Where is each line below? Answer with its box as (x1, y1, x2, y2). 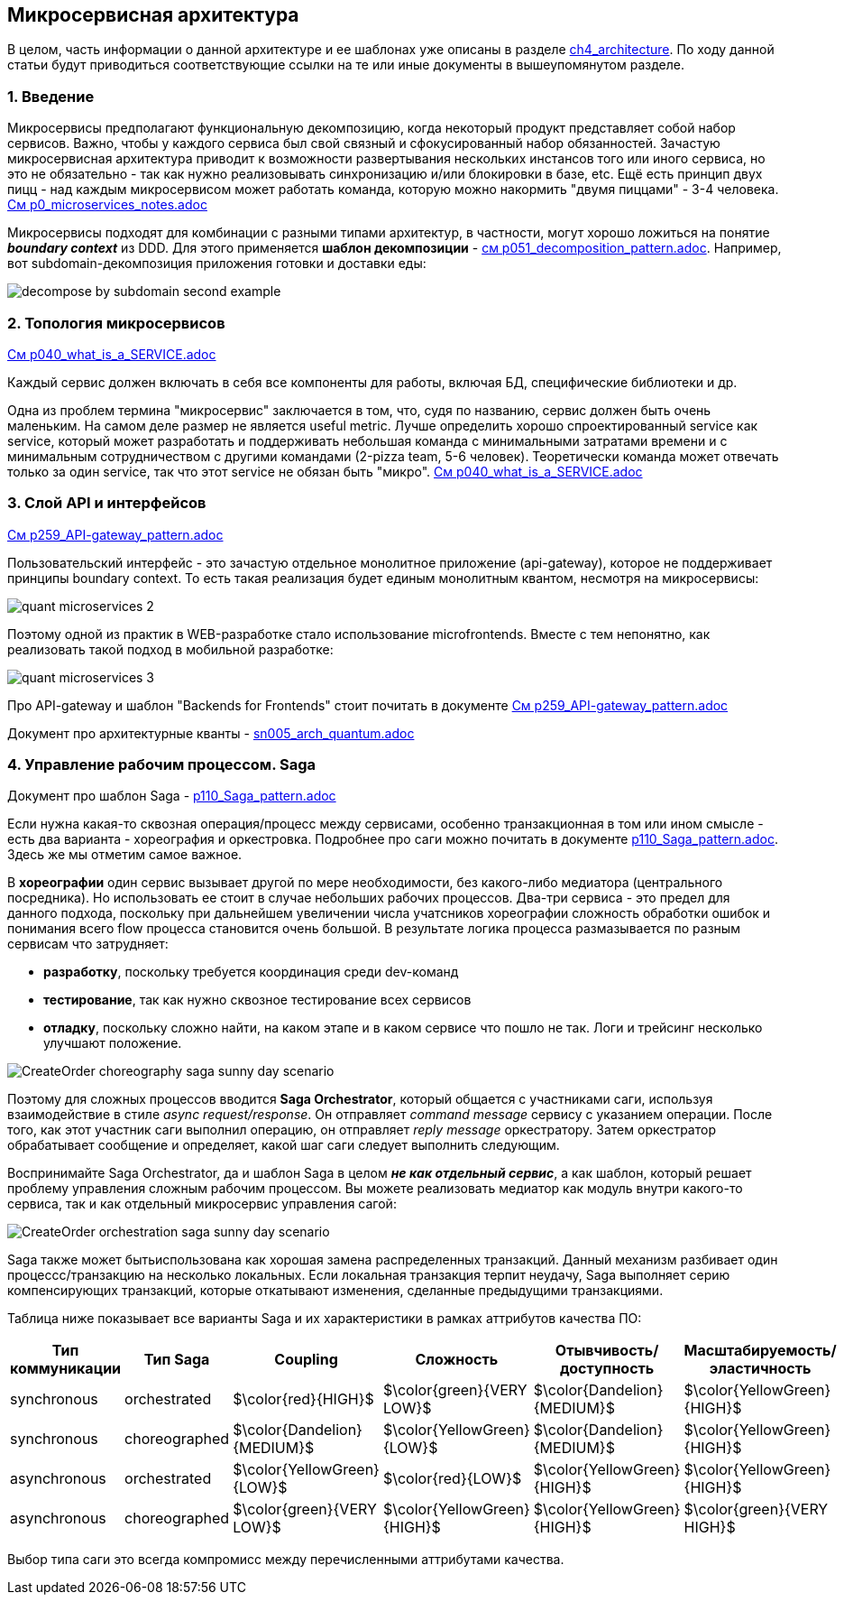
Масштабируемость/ (683, 1341, 837, 1360)
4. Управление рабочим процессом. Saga (7, 755, 316, 774)
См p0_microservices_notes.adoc (7, 197, 207, 213)
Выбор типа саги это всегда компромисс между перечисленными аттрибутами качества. (7, 1551, 564, 1568)
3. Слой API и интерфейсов (7, 494, 206, 513)
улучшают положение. (43, 1035, 182, 1051)
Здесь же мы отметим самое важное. (7, 847, 243, 863)
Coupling (274, 1350, 338, 1369)
